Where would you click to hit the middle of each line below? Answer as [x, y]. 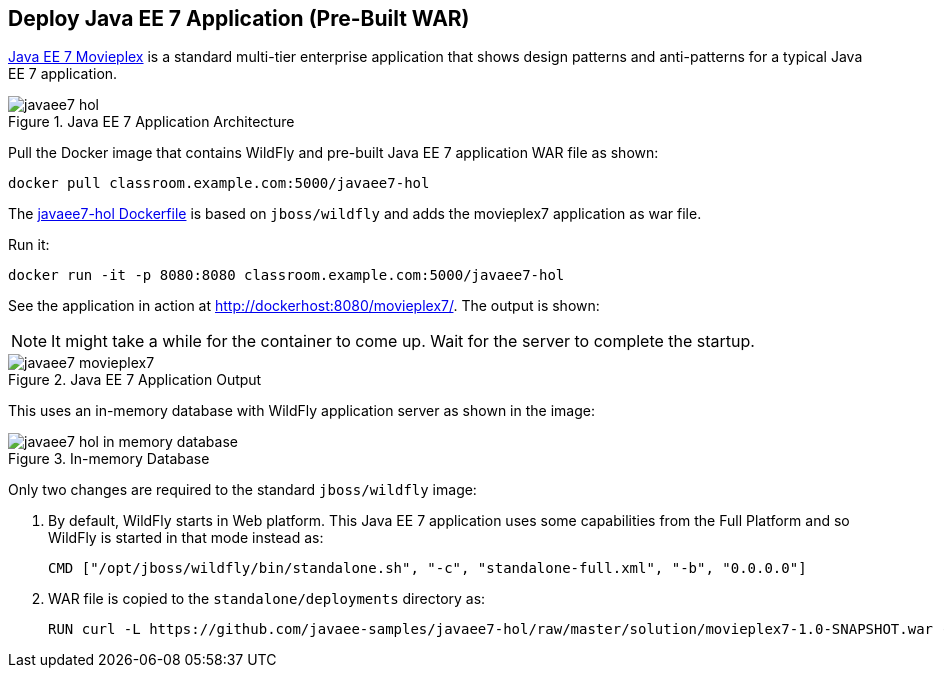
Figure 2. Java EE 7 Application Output [135, 380]
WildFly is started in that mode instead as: [186, 538]
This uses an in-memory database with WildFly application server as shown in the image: [301, 411]
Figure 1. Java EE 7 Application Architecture [151, 122]
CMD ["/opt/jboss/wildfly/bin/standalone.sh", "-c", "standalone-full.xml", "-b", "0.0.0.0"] [427, 568]
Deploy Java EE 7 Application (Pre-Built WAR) [239, 18]
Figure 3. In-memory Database [109, 459]
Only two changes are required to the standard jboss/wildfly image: [242, 490]
